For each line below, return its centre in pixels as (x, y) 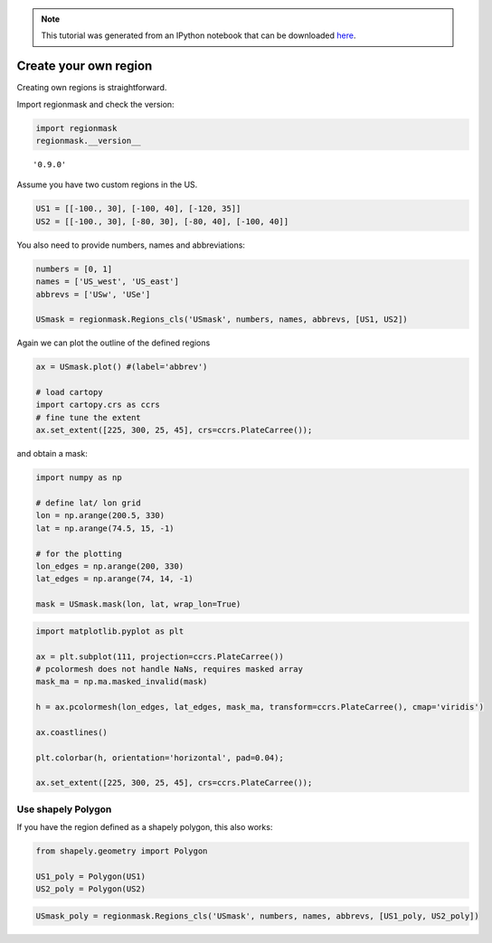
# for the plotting (79, 553)
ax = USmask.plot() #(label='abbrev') (122, 367)
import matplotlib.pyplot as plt (110, 631)
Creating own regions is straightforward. (92, 88)
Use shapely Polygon (64, 809)
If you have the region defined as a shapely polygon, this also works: (145, 827)
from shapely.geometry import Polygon (122, 851)
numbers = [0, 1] (74, 269)
